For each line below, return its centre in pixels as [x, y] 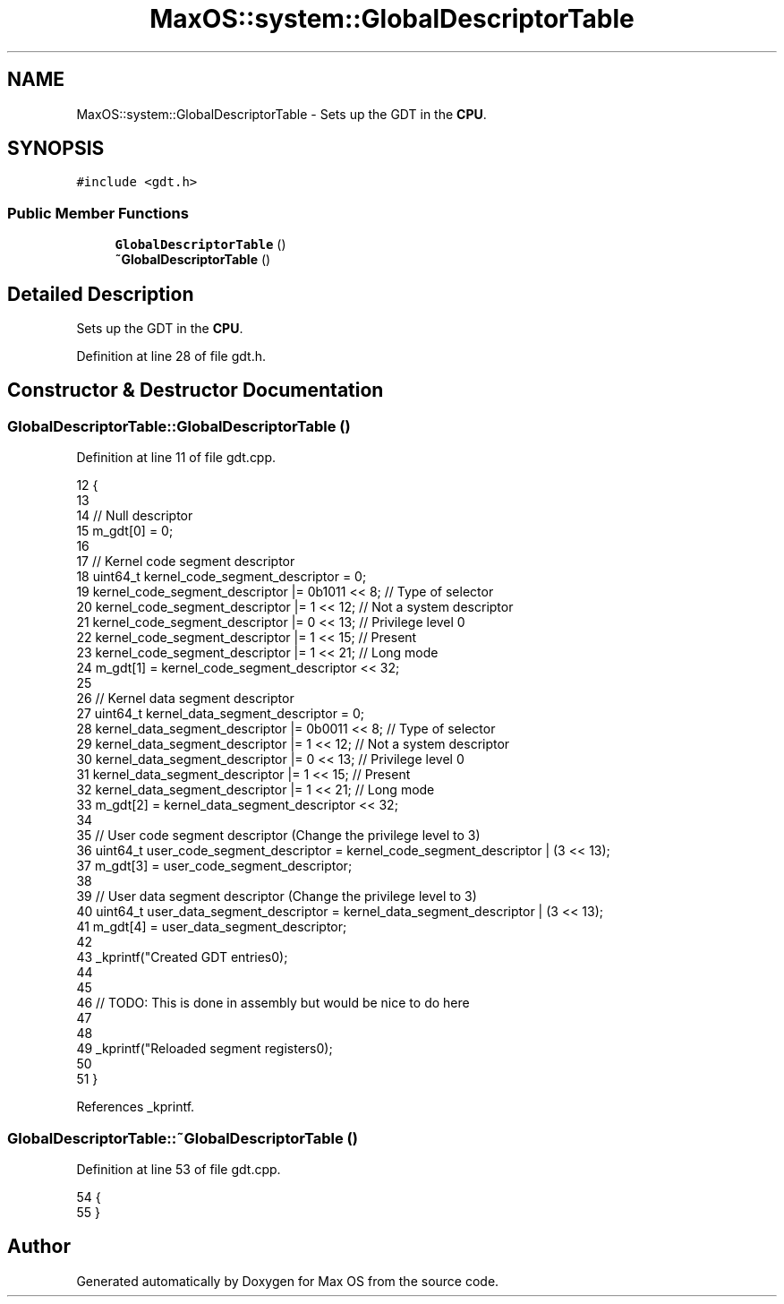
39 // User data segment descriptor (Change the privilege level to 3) [277, 896]
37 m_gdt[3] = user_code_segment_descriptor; [214, 866]
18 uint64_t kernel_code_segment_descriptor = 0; [222, 577]
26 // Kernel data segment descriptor [185, 699]
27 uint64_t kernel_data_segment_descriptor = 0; [221, 714]
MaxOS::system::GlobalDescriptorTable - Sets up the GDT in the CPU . [281, 114]
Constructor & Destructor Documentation [196, 390]
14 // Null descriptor [135, 516]
